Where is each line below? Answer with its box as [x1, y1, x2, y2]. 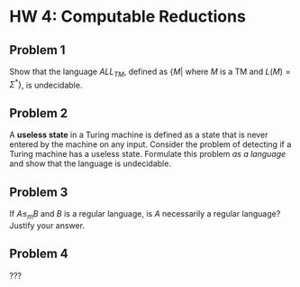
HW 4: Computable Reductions [9, 6, 246, 27]
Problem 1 [9, 42, 66, 58]
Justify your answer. [9, 219, 86, 231]
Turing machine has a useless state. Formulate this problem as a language [9, 149, 286, 160]
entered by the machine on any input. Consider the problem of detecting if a [9, 139, 292, 150]
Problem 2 [9, 106, 68, 121]
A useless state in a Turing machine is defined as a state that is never [9, 129, 268, 141]
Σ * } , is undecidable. [9, 78, 83, 90]
